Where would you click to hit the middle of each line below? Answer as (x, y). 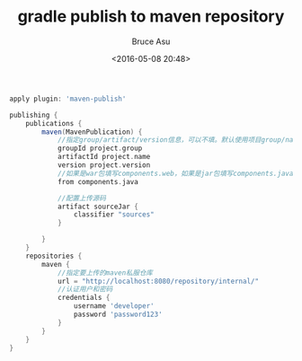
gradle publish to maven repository (151, 17)
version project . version (104, 165)
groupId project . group (100, 149)
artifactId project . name (104, 157)
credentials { (84, 298)
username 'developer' (114, 306)
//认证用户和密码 (85, 289)
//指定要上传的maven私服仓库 (105, 273)
